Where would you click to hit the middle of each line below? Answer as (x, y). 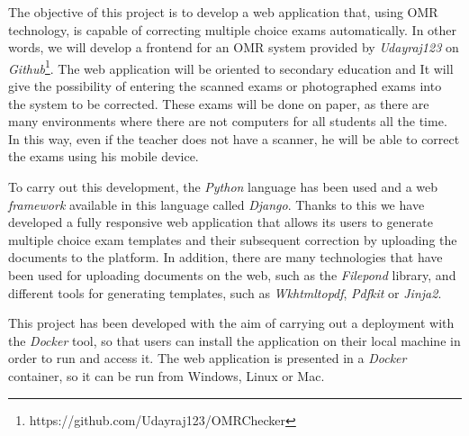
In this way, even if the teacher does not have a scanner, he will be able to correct (234, 138)
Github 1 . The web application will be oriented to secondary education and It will (231, 67)
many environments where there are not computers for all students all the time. (228, 121)
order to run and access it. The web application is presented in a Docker (207, 358)
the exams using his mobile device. (104, 156)
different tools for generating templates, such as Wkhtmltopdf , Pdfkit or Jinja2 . (225, 292)
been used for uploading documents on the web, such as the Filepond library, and (232, 274)
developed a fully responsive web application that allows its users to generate (221, 222)
